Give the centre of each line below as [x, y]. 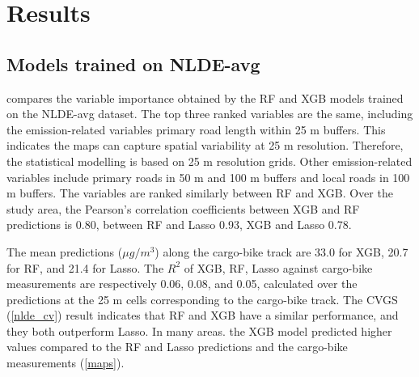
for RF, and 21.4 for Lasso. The [85, 267]
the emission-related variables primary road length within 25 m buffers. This [196, 129]
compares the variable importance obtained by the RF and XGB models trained [205, 97]
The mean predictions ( [65, 251]
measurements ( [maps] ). [66, 363]
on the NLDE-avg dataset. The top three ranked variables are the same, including [210, 114]
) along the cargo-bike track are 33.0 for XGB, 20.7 [281, 251]
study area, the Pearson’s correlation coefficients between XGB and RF [183, 208]
